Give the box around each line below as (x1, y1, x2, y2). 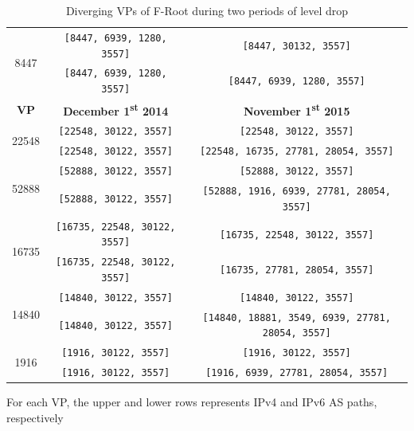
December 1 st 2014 (63, 100, 169, 119)
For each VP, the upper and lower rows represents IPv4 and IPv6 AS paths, (6, 394, 377, 410)
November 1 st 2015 (243, 100, 350, 119)
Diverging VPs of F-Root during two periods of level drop (65, 2, 349, 18)
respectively (6, 409, 64, 425)
